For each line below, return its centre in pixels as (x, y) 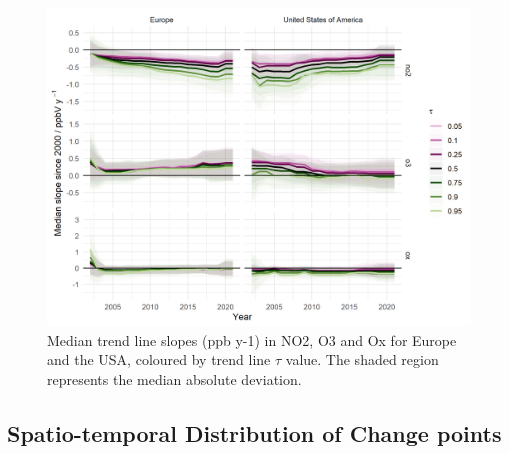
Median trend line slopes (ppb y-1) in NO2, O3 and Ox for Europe (252, 339)
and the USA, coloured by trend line (159, 359)
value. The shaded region (362, 359)
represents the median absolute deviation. (174, 378)
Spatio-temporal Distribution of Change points (254, 432)
